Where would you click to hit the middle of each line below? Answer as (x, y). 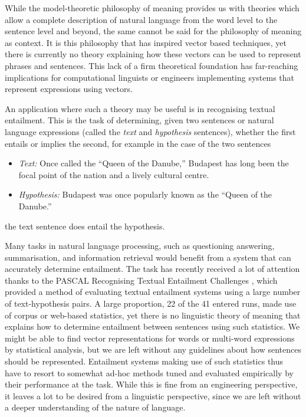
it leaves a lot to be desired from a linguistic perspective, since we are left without (153, 395)
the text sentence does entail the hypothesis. (85, 226)
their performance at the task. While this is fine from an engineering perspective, (151, 384)
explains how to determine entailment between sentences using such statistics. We (152, 326)
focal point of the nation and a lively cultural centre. (114, 174)
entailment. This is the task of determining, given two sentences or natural (139, 120)
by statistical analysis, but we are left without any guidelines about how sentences (153, 349)
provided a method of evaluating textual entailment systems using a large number (153, 292)
